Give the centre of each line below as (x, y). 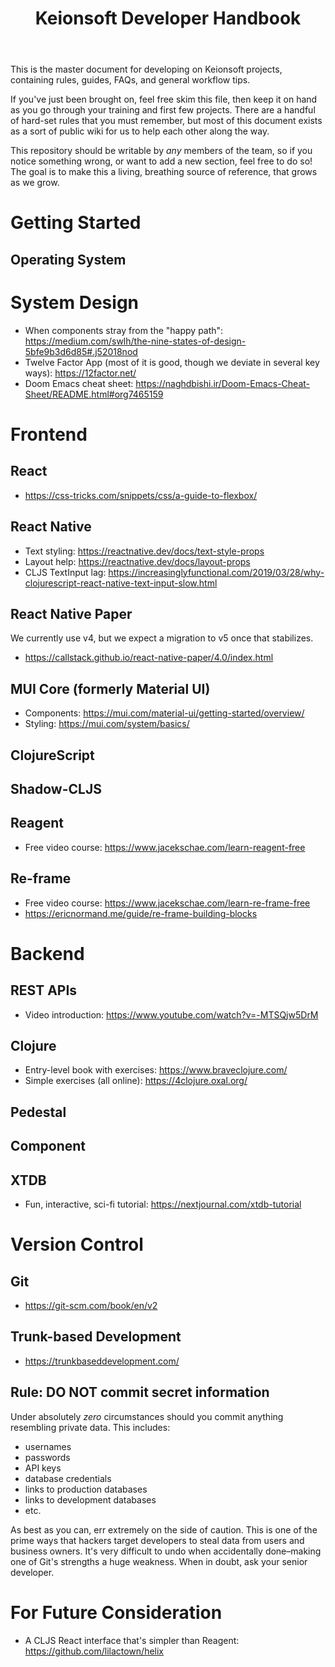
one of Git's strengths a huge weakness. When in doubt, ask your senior (159, 1561)
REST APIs (44, 990)
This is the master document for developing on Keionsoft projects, (146, 69)
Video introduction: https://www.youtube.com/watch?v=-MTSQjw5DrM (171, 1014)
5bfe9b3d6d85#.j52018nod (81, 351)
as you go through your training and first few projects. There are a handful (163, 110)
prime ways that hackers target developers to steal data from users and (157, 1540)
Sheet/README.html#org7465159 (94, 394)
